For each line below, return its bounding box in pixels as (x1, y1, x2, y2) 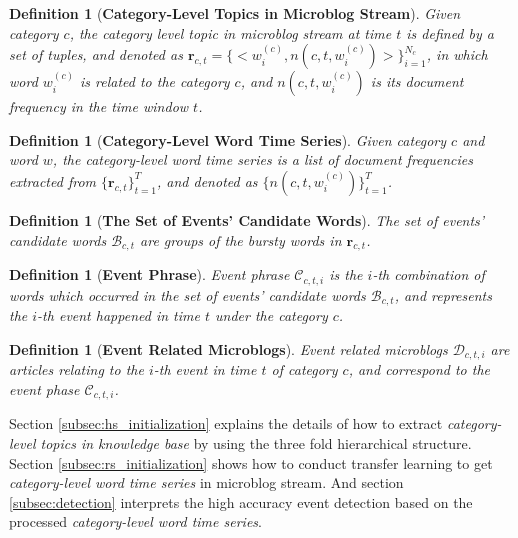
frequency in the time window (9, 96, 189, 117)
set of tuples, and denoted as (9, 44, 183, 65)
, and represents (394, 284, 492, 305)
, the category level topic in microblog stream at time (69, 22, 392, 43)
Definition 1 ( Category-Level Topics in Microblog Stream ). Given (9, 3, 461, 23)
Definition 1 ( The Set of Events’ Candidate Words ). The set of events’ (9, 209, 485, 230)
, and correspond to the (348, 359, 490, 380)
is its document (370, 71, 464, 92)
